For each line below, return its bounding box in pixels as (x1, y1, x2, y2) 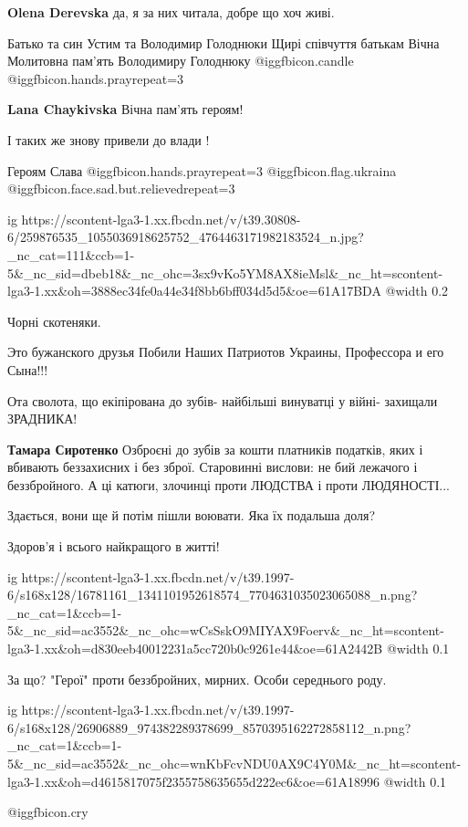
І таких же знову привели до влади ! (7, 130, 210, 149)
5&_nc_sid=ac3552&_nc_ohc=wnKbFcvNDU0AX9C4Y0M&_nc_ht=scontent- (7, 754, 462, 772)
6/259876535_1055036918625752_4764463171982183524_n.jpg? (7, 227, 364, 246)
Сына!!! (7, 360, 48, 379)
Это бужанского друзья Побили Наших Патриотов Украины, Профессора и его (7, 342, 444, 361)
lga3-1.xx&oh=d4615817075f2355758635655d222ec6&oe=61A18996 (7, 771, 380, 790)
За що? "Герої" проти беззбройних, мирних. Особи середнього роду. (7, 669, 387, 688)
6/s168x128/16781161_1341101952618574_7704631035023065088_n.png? (7, 585, 418, 604)
